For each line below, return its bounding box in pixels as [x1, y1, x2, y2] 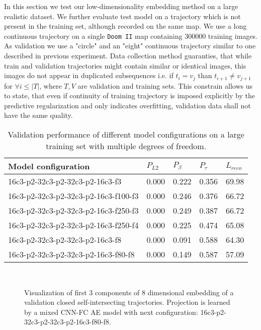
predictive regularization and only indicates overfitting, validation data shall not [4, 100, 251, 110]
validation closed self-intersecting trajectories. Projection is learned [24, 297, 230, 307]
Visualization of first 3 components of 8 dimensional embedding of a [24, 287, 234, 297]
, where [39, 80, 62, 91]
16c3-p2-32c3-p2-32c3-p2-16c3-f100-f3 [8, 190, 139, 202]
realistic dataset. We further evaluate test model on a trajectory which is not [4, 11, 241, 21]
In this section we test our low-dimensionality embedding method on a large [4, 1, 238, 11]
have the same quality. [4, 110, 73, 120]
